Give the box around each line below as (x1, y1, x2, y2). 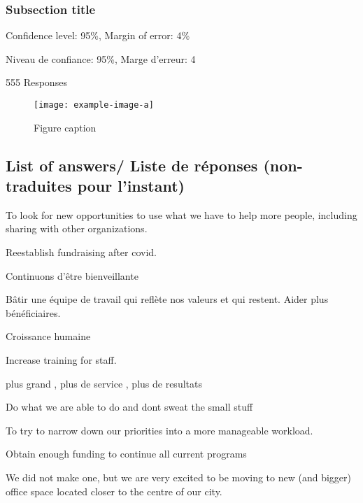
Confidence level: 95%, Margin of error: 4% (6, 28, 190, 43)
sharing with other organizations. (6, 221, 148, 236)
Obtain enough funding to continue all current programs (6, 446, 247, 461)
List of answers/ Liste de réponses (6, 154, 258, 176)
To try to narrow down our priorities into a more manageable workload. (6, 423, 313, 437)
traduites (6, 175, 72, 197)
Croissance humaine (6, 329, 91, 343)
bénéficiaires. (6, 305, 61, 320)
